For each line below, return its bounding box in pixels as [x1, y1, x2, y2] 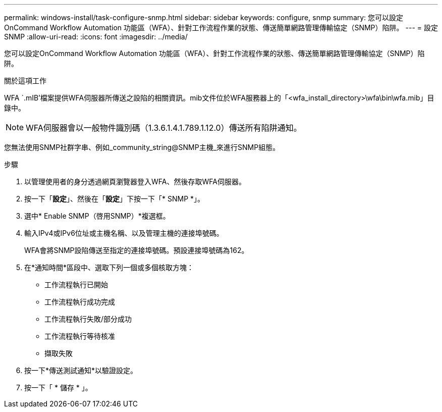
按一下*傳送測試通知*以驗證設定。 [24, 366, 138, 375]
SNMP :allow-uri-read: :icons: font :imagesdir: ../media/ [4, 32, 188, 41]
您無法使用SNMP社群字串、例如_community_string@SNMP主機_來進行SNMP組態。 [4, 143, 280, 151]
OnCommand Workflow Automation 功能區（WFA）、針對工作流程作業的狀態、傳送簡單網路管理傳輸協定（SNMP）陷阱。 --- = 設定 [4, 23, 438, 32]
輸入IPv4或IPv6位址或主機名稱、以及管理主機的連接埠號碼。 [24, 229, 224, 237]
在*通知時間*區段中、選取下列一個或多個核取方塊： [24, 263, 194, 272]
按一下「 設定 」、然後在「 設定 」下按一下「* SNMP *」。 [24, 194, 205, 203]
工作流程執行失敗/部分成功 [44, 315, 132, 323]
